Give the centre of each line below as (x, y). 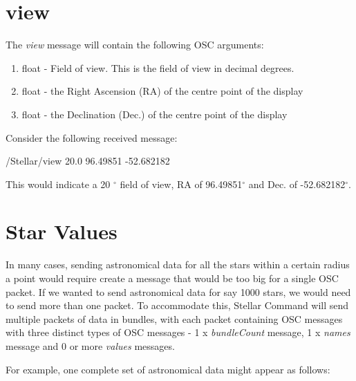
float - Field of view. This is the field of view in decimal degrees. (158, 67)
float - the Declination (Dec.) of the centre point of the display (154, 114)
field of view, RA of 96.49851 (181, 184)
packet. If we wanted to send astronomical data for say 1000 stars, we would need (178, 291)
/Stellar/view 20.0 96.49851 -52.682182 (88, 161)
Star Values (62, 231)
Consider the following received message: (92, 137)
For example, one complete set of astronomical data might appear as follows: (168, 369)
